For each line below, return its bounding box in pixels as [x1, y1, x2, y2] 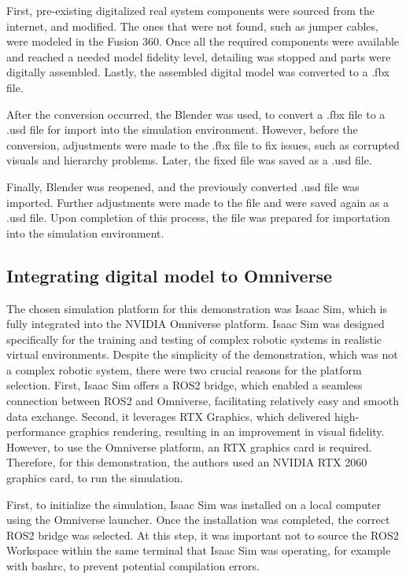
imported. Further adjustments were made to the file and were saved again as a [6, 194, 389, 210]
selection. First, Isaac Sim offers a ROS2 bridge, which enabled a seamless [6, 377, 363, 393]
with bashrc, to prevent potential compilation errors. [6, 558, 260, 574]
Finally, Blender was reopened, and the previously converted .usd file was [6, 178, 360, 194]
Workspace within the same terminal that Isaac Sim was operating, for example [6, 542, 391, 559]
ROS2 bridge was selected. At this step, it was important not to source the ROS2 [6, 526, 399, 543]
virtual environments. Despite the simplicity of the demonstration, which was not [6, 346, 398, 363]
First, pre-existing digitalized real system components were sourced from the [6, 2, 375, 18]
